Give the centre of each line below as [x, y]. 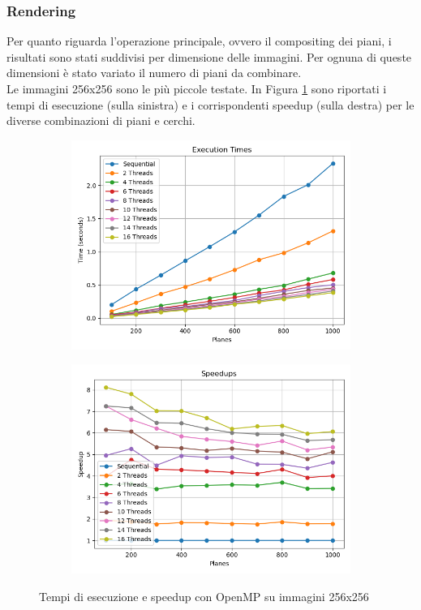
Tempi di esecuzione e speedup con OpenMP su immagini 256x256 [204, 596]
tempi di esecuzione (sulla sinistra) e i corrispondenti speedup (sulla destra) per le [210, 104]
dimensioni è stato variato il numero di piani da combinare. [154, 73]
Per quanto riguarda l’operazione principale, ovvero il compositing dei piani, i [199, 41]
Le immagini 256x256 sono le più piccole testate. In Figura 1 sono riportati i [197, 88]
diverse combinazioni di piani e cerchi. [101, 120]
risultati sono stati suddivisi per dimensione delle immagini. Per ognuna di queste [209, 56]
